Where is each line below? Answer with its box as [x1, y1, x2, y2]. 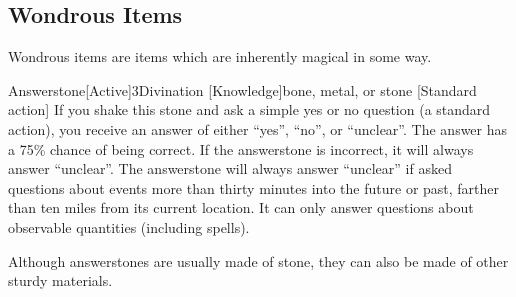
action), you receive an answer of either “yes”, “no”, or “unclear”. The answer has [8, 118, 508, 139]
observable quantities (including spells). [8, 216, 250, 237]
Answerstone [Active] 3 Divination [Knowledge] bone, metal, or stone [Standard [8, 79, 477, 100]
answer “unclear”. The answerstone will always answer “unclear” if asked [8, 158, 452, 179]
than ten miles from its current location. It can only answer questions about [8, 197, 474, 218]
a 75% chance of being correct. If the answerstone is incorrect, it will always [8, 138, 474, 159]
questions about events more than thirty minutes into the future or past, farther [8, 177, 500, 198]
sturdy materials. [8, 270, 113, 291]
